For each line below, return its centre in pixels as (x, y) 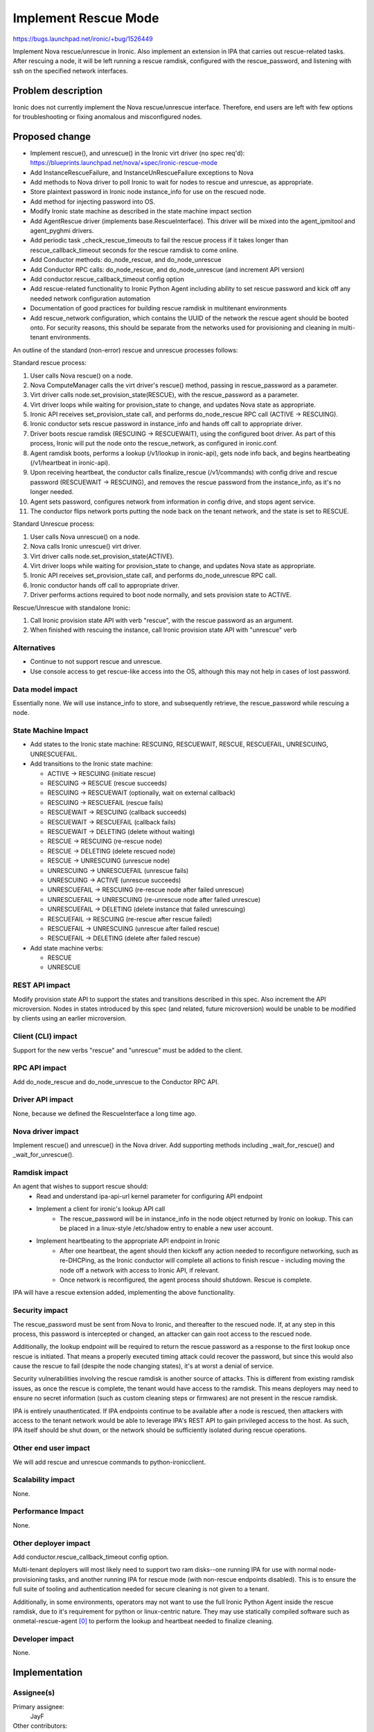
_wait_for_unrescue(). (43, 1155)
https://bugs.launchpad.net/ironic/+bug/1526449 (83, 39)
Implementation (48, 1673)
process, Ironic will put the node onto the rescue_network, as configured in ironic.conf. (154, 443)
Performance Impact (48, 1512)
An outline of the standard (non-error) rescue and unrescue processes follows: (125, 350)
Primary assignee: (39, 1706)
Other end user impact (51, 1448)
